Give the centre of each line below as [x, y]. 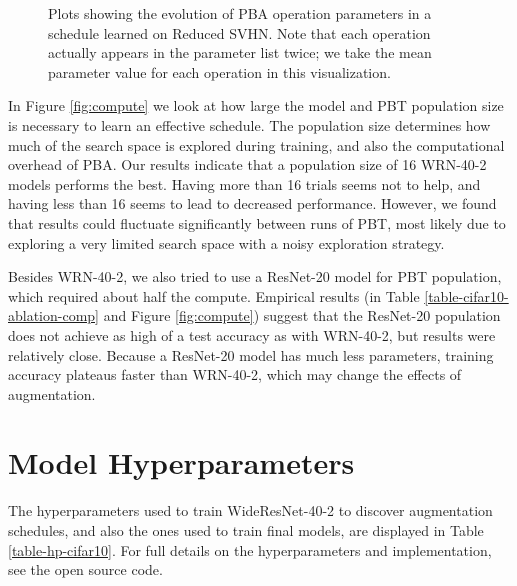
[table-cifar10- [466, 295]
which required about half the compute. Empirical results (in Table [214, 295]
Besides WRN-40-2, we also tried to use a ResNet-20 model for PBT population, [255, 276]
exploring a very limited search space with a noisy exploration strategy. [226, 242]
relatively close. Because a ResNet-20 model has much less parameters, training [251, 354]
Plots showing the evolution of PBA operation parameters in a [240, 13]
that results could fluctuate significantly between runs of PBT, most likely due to [257, 222]
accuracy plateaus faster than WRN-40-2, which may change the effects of [235, 374]
